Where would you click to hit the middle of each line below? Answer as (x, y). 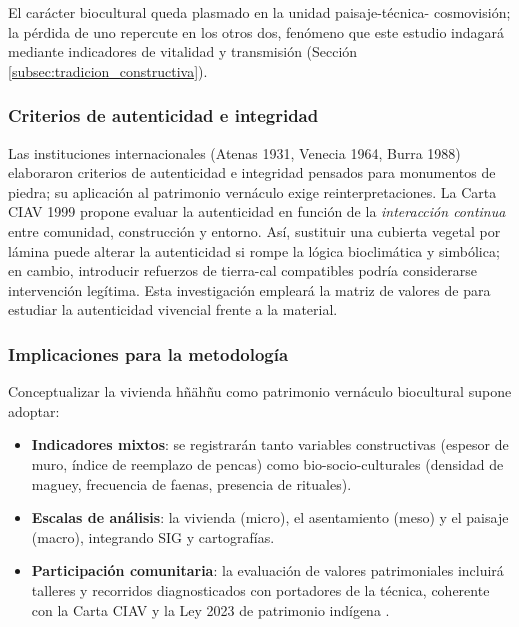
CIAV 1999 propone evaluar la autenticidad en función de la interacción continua (257, 211)
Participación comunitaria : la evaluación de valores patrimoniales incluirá (267, 570)
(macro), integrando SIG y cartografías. (153, 536)
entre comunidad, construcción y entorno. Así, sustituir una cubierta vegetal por (254, 230)
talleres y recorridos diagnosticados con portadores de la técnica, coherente (260, 589)
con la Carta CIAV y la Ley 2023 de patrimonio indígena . (210, 609)
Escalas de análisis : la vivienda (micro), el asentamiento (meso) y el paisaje (270, 517)
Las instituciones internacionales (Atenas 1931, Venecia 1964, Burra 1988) (234, 152)
